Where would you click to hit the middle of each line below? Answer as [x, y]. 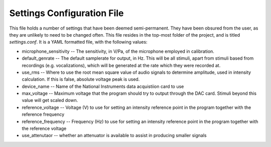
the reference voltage [44, 128]
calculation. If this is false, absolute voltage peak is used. [81, 79]
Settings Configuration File [66, 13]
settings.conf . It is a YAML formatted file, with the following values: [78, 42]
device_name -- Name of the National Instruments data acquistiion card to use [103, 86]
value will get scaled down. [50, 100]
